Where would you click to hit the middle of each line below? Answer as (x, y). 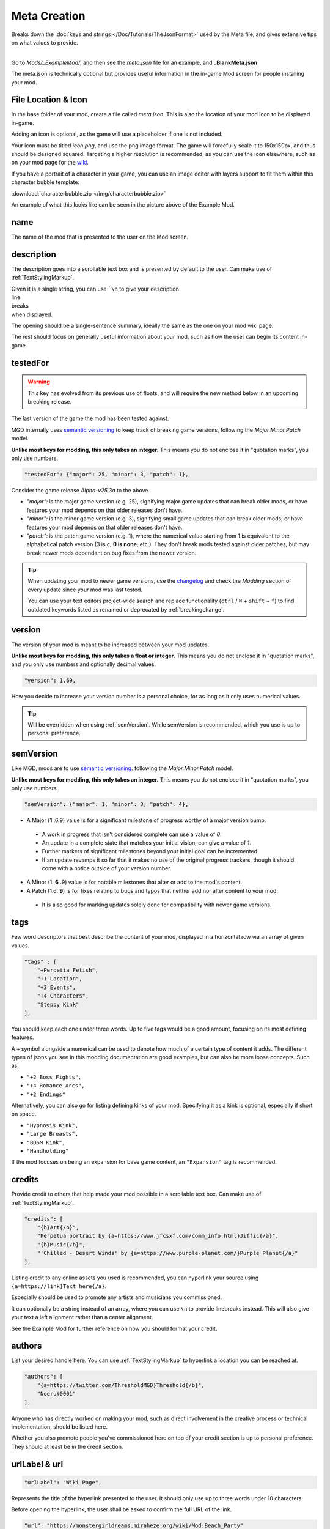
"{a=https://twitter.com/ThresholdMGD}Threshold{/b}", (121, 1385)
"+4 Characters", (63, 996)
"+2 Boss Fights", (54, 1077)
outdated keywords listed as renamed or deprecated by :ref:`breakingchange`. (126, 609)
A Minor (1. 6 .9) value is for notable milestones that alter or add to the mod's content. (134, 882)
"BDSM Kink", (46, 1142)
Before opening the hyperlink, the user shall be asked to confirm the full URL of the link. (122, 1509)
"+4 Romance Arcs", (56, 1086)
